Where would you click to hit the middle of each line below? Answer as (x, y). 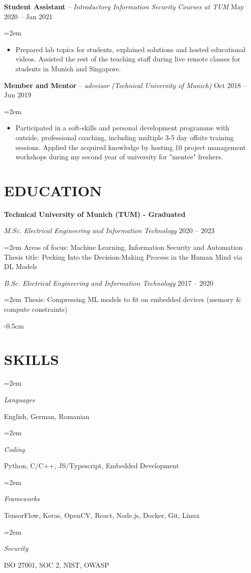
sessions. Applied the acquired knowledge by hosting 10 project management (131, 147)
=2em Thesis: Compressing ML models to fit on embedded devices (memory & (123, 299)
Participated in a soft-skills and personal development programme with (122, 128)
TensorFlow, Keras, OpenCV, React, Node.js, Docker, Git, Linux (102, 515)
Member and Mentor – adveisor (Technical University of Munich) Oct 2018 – (125, 85)
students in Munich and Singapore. (68, 68)
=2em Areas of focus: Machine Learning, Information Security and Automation (123, 247)
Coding (14, 449)
